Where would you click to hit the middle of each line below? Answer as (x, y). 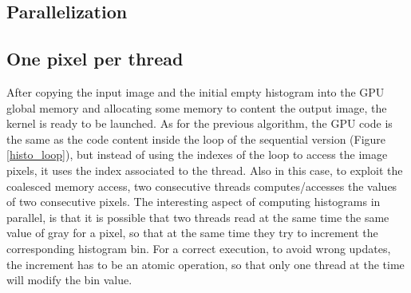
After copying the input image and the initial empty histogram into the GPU (196, 91)
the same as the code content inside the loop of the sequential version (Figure (196, 139)
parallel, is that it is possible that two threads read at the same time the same (198, 217)
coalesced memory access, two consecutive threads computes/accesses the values (202, 186)
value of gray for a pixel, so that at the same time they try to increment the (192, 233)
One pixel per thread (95, 59)
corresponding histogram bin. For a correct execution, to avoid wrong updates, (199, 248)
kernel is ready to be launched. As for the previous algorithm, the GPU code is (200, 123)
